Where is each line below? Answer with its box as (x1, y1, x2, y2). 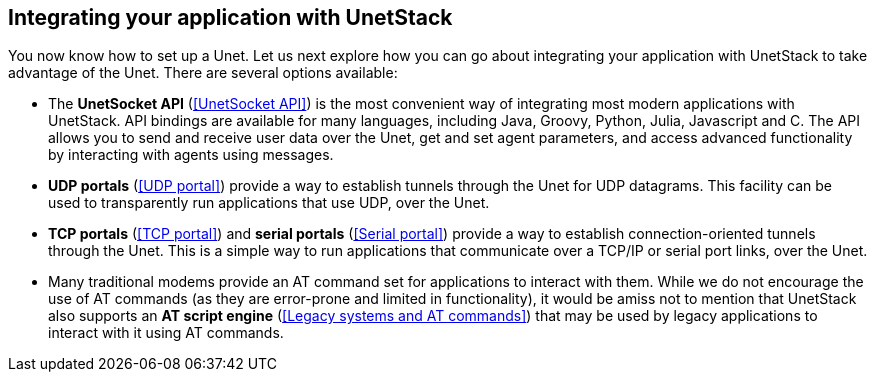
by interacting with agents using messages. (48, 146, 334, 164)
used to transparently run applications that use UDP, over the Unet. (48, 194, 490, 212)
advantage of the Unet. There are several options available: (8, 64, 398, 82)
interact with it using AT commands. (48, 324, 284, 342)
